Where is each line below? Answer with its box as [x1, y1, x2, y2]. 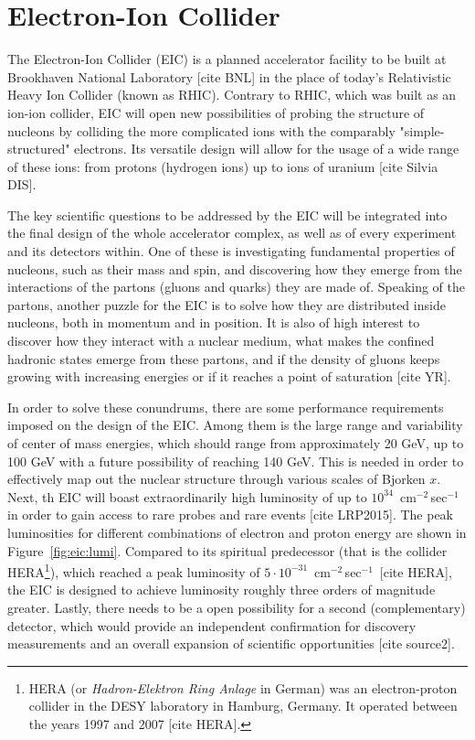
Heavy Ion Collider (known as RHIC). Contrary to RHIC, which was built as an [7, 85, 457, 104]
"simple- [399, 121, 445, 140]
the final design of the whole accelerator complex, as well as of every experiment [7, 223, 457, 242]
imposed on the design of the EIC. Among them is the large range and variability [7, 415, 463, 434]
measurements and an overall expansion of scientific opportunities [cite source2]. [7, 634, 455, 653]
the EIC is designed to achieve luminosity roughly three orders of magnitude [7, 580, 436, 599]
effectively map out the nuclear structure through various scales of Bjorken [7, 469, 426, 488]
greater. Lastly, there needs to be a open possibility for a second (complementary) [7, 598, 466, 617]
